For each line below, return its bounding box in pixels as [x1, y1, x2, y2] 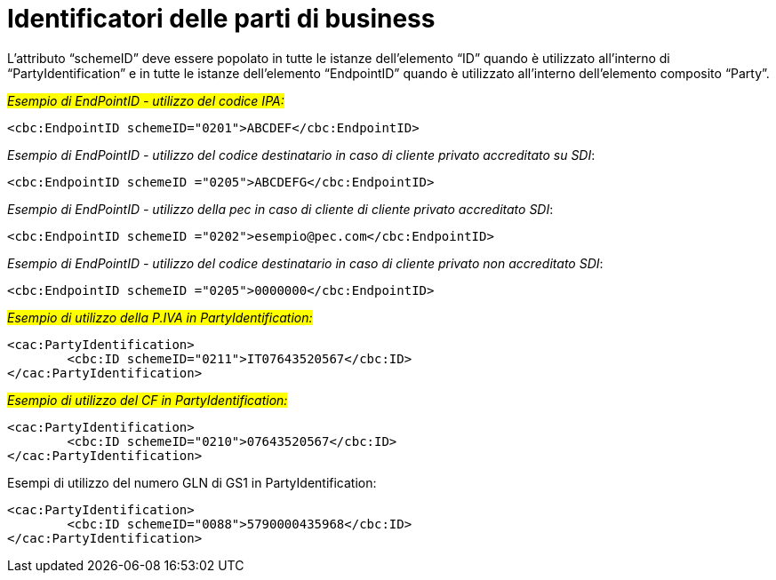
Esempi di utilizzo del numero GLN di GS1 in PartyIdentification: [7, 474, 377, 490]
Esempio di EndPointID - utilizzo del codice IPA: [7, 92, 284, 108]
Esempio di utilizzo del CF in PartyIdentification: [7, 392, 288, 408]
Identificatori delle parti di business [7, 4, 436, 34]
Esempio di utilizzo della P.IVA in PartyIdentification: [7, 309, 313, 325]
